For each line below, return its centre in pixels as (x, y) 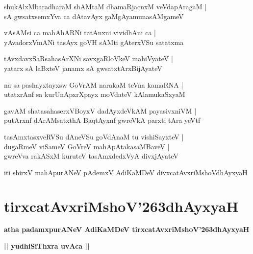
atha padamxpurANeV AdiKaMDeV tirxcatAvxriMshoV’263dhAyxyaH (127, 229)
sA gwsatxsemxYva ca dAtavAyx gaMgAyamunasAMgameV (94, 16)
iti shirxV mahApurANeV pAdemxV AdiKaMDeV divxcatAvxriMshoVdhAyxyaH (126, 172)
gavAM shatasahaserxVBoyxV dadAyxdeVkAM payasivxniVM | (100, 110)
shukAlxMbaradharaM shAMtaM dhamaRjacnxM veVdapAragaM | (105, 6)
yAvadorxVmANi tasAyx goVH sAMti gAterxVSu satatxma (94, 42)
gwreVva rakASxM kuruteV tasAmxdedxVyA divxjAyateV (91, 156)
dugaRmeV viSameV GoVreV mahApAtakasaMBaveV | (87, 146)
